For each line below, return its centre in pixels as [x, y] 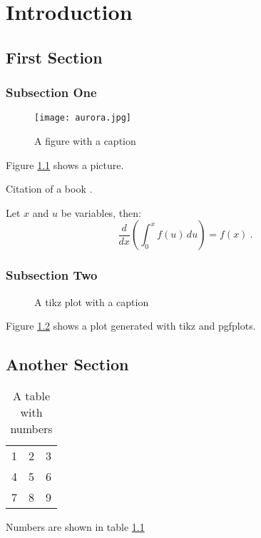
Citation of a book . [49, 189]
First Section [54, 57]
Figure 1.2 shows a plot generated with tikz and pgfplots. [131, 326]
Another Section [67, 364]
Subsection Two [52, 275]
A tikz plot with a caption [92, 301]
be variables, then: [101, 212]
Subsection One [51, 92]
